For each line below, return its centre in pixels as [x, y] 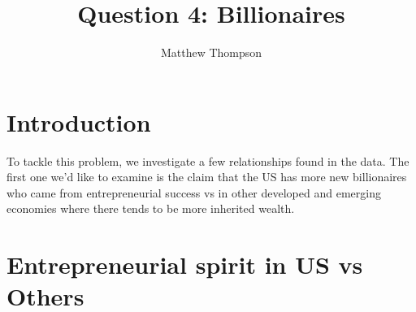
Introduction [79, 121]
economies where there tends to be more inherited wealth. [151, 208]
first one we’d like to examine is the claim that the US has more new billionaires [207, 177]
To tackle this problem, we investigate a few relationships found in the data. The [208, 160]
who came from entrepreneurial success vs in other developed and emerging [194, 192]
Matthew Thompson [211, 52]
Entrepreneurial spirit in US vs [185, 264]
